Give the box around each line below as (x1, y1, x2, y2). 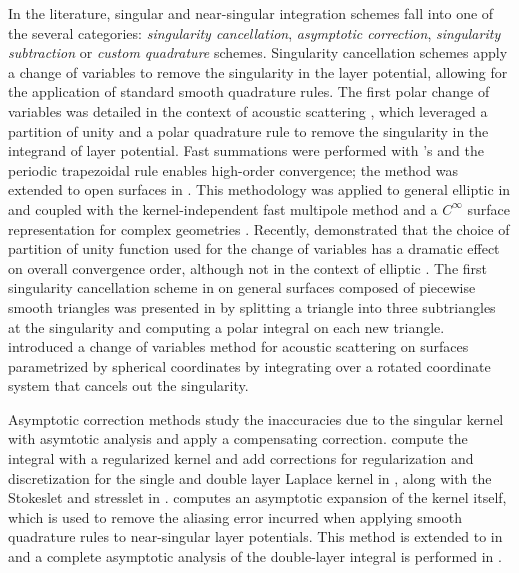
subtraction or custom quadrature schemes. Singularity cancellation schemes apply (8, 42, 508, 63)
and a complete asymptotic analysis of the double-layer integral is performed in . (8, 546, 502, 567)
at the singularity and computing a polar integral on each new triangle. (8, 316, 445, 337)
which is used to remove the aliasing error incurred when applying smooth (8, 506, 462, 527)
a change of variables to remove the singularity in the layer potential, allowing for (8, 61, 508, 82)
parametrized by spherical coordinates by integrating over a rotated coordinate (8, 355, 491, 376)
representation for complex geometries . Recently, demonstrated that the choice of (8, 218, 510, 239)
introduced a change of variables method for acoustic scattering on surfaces (8, 336, 469, 357)
